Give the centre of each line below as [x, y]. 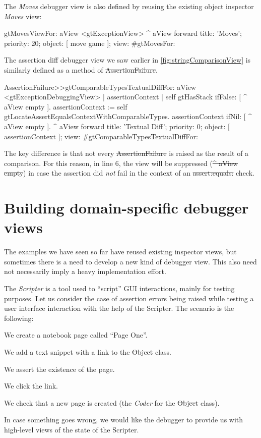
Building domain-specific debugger [126, 208]
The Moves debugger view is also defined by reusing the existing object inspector [129, 6]
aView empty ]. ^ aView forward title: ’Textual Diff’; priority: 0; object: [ [117, 126]
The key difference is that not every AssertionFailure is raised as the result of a [126, 153]
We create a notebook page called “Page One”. [76, 335]
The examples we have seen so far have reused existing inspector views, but [120, 252]
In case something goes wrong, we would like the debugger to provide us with [124, 420]
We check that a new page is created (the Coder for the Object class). [112, 402]
